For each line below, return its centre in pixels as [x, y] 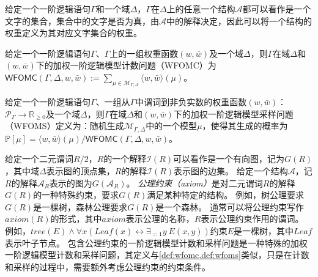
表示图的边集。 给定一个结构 [231, 171]
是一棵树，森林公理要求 [80, 206]
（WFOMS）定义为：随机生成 [65, 126]
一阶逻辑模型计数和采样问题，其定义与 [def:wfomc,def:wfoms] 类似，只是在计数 [157, 255]
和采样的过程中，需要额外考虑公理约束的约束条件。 [108, 266]
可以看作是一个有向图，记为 [229, 159]
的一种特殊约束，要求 [76, 195]
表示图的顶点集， [80, 171]
